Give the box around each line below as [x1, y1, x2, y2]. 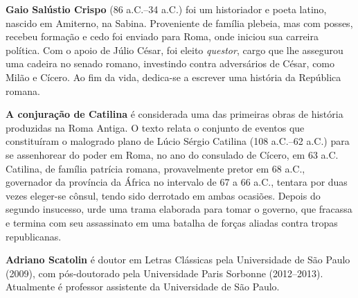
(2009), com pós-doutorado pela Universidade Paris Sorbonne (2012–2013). [6, 265, 323, 280]
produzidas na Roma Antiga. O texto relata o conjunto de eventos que [6, 120, 305, 134]
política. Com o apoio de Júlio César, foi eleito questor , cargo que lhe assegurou [6, 42, 343, 57]
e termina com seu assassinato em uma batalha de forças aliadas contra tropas [6, 215, 338, 229]
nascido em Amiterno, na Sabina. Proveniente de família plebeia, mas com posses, [6, 15, 353, 30]
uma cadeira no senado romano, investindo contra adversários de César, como [6, 56, 335, 71]
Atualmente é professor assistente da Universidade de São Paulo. [6, 279, 280, 294]
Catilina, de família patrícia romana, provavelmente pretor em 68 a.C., [6, 161, 305, 175]
